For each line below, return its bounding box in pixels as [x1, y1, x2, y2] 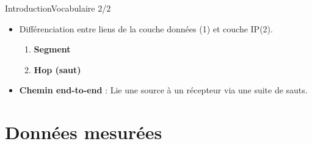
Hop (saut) [34, 63, 81, 76]
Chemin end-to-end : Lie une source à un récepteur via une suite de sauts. [19, 84, 308, 96]
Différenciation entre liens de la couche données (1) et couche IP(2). [19, 22, 273, 35]
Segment [34, 43, 71, 56]
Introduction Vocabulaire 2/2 [5, 2, 111, 14]
